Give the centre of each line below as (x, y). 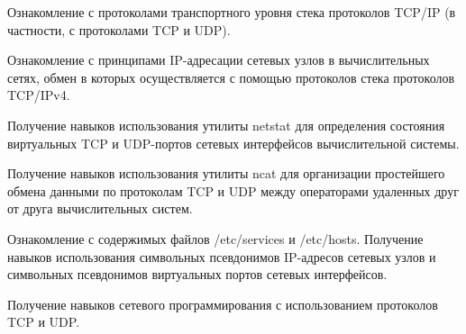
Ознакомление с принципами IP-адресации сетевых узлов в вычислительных (219, 60)
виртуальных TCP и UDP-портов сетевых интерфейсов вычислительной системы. (233, 143)
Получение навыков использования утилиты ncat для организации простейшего (226, 173)
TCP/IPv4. (39, 95)
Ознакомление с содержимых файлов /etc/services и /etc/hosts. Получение (215, 238)
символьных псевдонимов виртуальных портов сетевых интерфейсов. (197, 274)
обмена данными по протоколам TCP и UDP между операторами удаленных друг (233, 190)
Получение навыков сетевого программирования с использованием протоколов (223, 304)
